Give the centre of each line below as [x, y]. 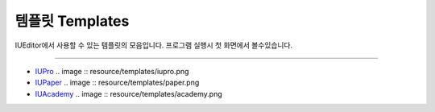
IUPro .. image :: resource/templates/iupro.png [112, 71]
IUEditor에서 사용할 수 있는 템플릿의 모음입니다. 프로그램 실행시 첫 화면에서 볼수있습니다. [154, 45]
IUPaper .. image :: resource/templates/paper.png [117, 83]
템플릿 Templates [72, 21]
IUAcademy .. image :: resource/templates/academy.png [128, 93]
